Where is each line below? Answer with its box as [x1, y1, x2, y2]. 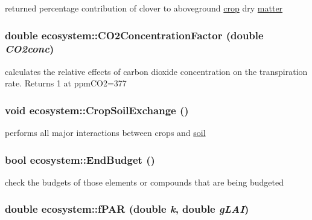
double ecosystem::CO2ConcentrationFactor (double [5, 27, 264, 42]
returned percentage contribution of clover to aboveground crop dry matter [5, 2, 283, 14]
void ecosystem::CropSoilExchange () [5, 102, 189, 117]
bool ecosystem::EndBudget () [5, 152, 155, 167]
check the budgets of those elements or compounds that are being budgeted [5, 175, 284, 188]
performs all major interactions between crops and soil [5, 126, 206, 139]
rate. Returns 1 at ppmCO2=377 [5, 77, 127, 89]
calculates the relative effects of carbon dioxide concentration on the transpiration [5, 65, 308, 77]
